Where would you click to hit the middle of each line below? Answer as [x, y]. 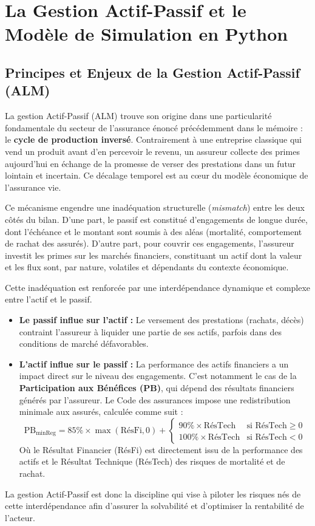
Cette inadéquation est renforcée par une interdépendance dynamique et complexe [158, 287]
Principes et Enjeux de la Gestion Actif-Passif [152, 72]
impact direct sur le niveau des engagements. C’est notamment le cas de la [158, 376]
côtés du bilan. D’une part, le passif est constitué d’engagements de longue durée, [156, 219]
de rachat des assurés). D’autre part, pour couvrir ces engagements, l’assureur [150, 243]
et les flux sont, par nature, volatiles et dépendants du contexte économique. [147, 267]
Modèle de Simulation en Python [147, 34]
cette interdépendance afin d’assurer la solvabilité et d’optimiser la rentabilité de [154, 506]
